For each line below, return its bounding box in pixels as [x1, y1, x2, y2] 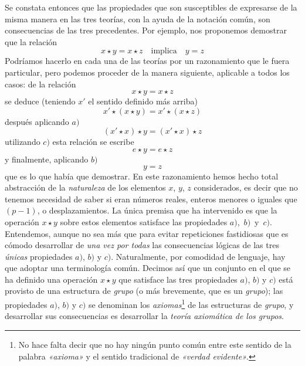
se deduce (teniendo [5, 95, 76, 107]
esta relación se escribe [52, 135, 134, 148]
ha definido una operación [5, 273, 98, 285]
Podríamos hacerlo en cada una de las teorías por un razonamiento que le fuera [5, 55, 290, 67]
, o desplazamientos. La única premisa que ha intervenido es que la [37, 204, 277, 216]
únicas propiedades [5, 250, 73, 262]
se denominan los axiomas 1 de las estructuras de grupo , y [88, 297, 294, 310]
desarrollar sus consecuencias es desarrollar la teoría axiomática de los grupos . [5, 310, 284, 322]
